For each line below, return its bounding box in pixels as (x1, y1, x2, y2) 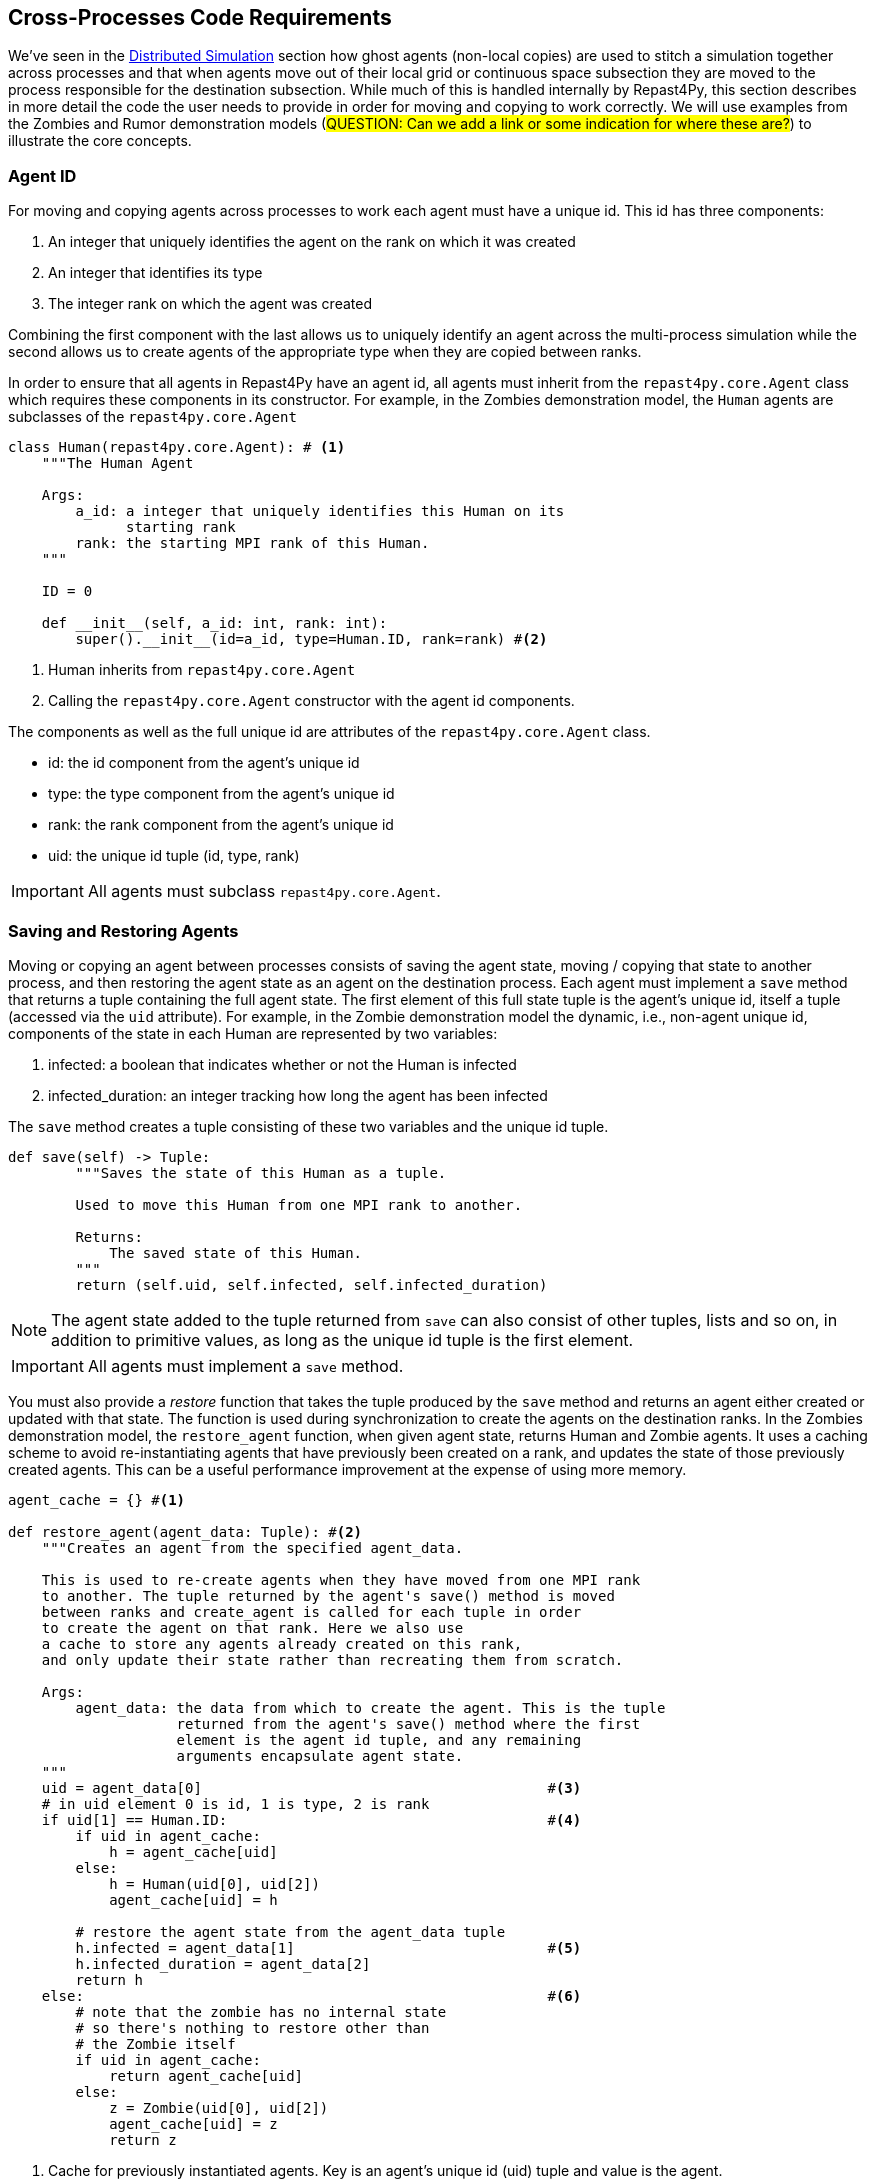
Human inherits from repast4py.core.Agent (48, 661, 356, 679)
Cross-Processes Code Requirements (8, 5, 392, 30)
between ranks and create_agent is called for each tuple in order (41, 1603, 582, 1620)
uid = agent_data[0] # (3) (41, 1779, 582, 1796)
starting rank (126, 519, 236, 536)
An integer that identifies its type (48, 264, 263, 282)
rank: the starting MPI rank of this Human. (75, 535, 430, 552)
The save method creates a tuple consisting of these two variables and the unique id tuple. (8, 1117, 609, 1135)
